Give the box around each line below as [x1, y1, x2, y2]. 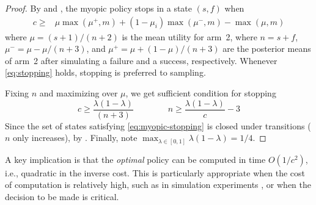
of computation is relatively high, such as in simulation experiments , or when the [5, 178, 312, 191]
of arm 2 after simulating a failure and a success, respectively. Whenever [5, 54, 277, 67]
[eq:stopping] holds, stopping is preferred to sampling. [5, 66, 206, 79]
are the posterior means [222, 42, 311, 55]
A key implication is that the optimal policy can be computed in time [5, 153, 266, 165]
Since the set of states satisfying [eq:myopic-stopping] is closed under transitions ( [5, 119, 311, 132]
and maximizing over [39, 87, 118, 99]
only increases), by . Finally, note [13, 131, 138, 144]
